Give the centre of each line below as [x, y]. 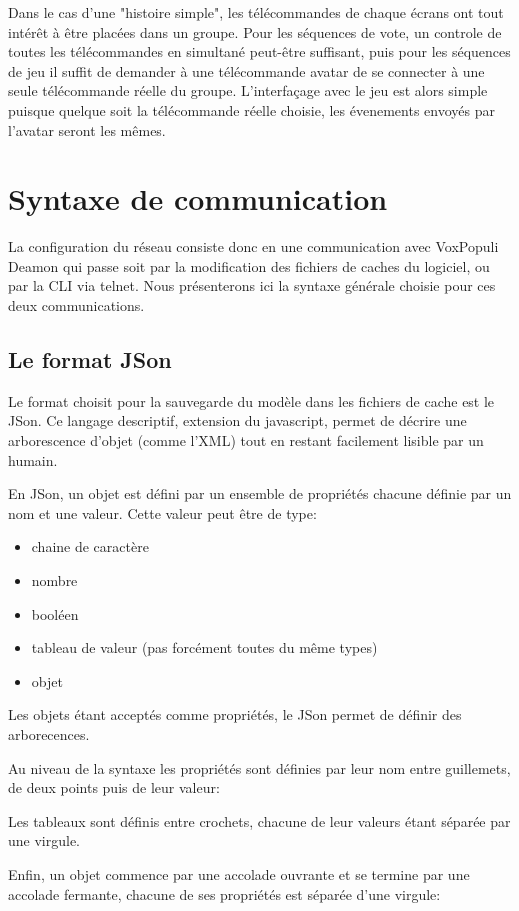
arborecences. [49, 733]
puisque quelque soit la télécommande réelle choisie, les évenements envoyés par [251, 109]
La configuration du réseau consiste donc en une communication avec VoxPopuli [253, 246]
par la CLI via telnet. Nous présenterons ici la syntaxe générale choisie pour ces [252, 285]
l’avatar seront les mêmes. [87, 129]
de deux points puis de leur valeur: [114, 787]
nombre [54, 580]
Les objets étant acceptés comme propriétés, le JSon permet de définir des [235, 714]
